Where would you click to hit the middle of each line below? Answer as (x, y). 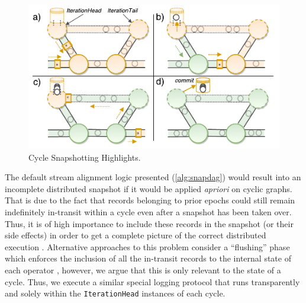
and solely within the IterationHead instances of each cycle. (115, 293)
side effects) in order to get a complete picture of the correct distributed (136, 235)
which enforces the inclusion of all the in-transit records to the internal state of (148, 258)
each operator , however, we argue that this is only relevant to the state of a (143, 270)
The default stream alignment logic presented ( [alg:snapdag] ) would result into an (153, 177)
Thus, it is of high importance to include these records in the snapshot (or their (149, 223)
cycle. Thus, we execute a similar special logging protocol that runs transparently (152, 281)
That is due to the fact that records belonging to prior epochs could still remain (150, 200)
